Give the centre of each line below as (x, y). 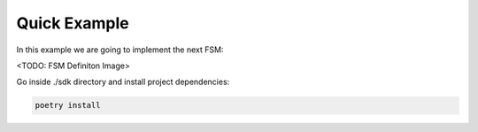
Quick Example (73, 23)
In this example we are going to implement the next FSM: (120, 50)
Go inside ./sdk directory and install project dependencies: (123, 82)
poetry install (68, 105)
